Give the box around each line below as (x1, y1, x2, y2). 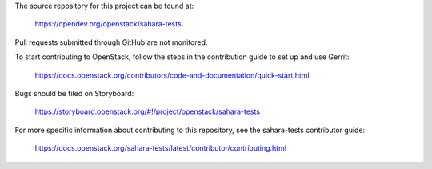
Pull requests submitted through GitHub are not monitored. (14, 37, 208, 47)
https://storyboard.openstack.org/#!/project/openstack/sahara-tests (34, 107, 260, 116)
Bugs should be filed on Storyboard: (14, 88, 134, 98)
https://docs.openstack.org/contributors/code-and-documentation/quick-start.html (34, 70, 310, 80)
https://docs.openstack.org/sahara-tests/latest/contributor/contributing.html (34, 143, 287, 153)
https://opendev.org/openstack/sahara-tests (34, 19, 182, 29)
